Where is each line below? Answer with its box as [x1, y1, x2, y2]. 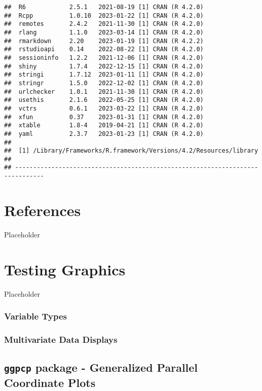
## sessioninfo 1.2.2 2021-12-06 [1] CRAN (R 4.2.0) [4, 54, 204, 61]
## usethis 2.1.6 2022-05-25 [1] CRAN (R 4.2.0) [4, 96, 204, 104]
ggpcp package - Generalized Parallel [4, 360, 198, 375]
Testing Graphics [4, 259, 126, 279]
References [4, 199, 81, 220]
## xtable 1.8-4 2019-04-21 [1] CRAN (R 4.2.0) [4, 122, 204, 129]
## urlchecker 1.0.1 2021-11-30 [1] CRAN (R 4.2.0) [4, 88, 204, 95]
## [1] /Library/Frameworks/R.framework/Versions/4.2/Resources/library [4, 147, 258, 155]
